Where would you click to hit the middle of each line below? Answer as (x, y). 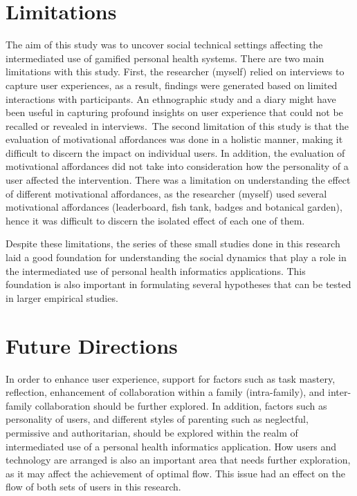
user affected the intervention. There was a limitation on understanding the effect (178, 180)
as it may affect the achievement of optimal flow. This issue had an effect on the (175, 473)
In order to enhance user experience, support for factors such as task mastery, (171, 378)
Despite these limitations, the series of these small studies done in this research (173, 244)
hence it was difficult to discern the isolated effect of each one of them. (155, 220)
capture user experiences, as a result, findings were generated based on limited (172, 85)
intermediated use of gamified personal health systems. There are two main (165, 58)
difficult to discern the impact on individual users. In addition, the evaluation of (175, 152)
